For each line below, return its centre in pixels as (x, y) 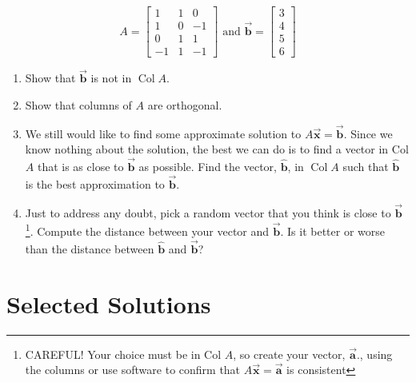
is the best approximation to (95, 183)
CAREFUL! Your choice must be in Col (123, 354)
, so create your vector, (289, 354)
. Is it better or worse (333, 231)
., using (374, 354)
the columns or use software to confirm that (133, 370)
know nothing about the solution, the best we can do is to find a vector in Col (217, 149)
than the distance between (90, 248)
